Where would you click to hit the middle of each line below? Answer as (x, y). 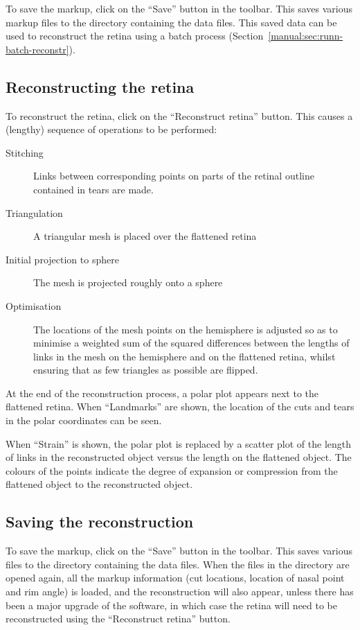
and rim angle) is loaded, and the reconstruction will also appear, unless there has (180, 592)
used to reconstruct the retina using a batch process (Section (135, 36)
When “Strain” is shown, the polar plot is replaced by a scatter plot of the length (179, 443)
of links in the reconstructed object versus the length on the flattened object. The (179, 457)
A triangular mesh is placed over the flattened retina (145, 236)
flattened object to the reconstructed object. (99, 484)
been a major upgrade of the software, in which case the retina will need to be (172, 605)
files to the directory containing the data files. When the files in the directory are (178, 564)
